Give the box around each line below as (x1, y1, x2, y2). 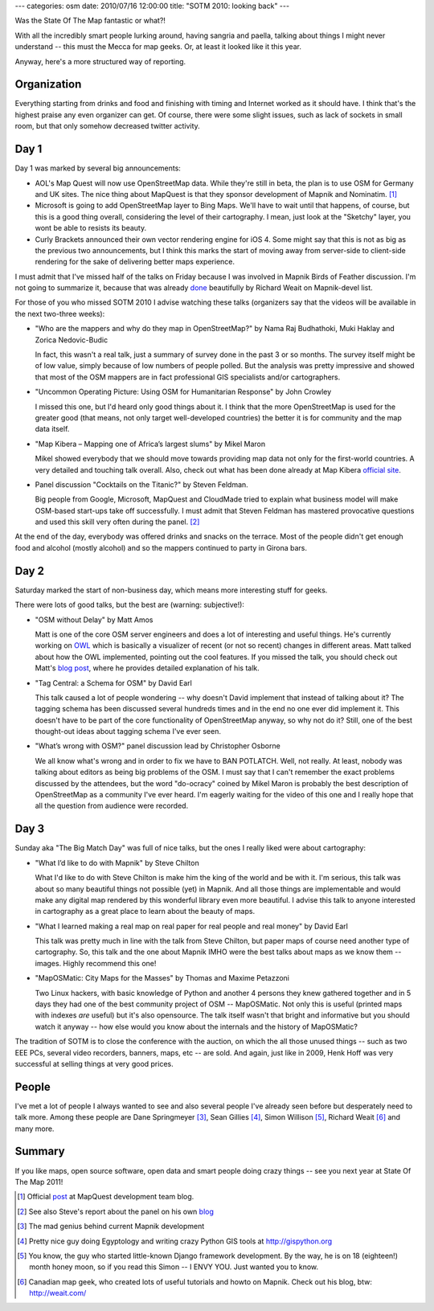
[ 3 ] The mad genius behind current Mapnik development (17, 1222, 205, 1231)
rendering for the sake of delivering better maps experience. (35, 257, 235, 267)
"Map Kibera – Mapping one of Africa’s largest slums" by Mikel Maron (35, 439, 266, 449)
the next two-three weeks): (14, 309, 105, 318)
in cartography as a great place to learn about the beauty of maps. (35, 907, 256, 916)
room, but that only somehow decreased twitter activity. (14, 121, 200, 131)
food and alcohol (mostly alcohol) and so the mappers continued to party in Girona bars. (14, 543, 308, 552)
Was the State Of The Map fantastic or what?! (14, 16, 166, 26)
